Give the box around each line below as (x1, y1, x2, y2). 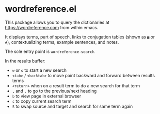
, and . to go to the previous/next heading (12, 88, 97, 94)
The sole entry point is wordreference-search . (5, 49, 96, 54)
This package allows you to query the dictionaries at (5, 19, 110, 25)
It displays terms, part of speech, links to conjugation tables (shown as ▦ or (5, 34, 155, 40)
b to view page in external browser (12, 93, 81, 99)
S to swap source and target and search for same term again (12, 103, 133, 109)
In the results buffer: (5, 58, 46, 64)
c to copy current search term (12, 98, 72, 104)
